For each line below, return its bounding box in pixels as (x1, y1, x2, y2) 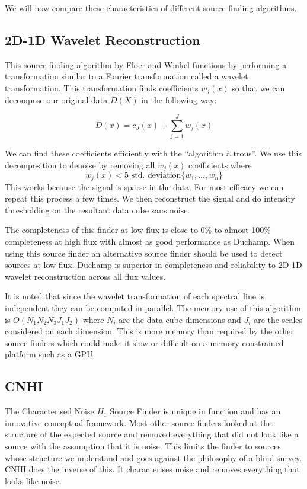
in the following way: (141, 94, 217, 106)
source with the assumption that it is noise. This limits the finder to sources (5, 439, 281, 452)
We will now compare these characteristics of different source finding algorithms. (5, 2, 297, 14)
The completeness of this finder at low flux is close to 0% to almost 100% (5, 223, 271, 236)
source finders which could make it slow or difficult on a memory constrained (5, 336, 284, 349)
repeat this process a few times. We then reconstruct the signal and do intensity (5, 192, 295, 204)
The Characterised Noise (5, 405, 94, 417)
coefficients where (188, 158, 252, 171)
